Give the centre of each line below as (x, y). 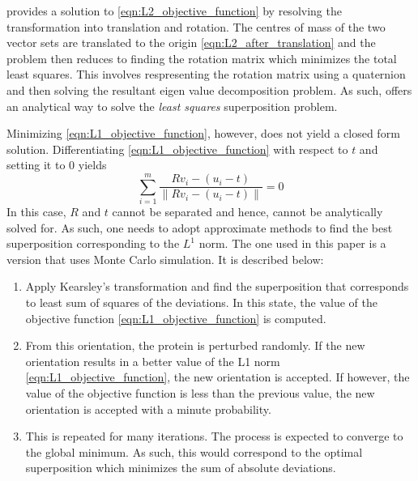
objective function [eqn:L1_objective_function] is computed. (176, 318)
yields (92, 165)
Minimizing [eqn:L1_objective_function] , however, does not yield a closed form (203, 133)
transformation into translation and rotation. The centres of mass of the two (196, 26)
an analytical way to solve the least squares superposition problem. (172, 106)
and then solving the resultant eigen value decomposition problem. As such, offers (209, 89)
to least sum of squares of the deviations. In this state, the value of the (201, 302)
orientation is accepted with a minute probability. (148, 409)
